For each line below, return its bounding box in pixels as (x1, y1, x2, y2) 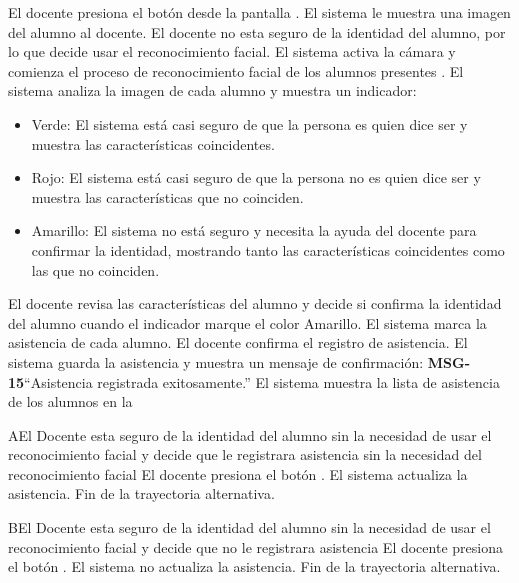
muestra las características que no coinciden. (31, 186, 304, 207)
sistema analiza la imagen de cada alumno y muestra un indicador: (8, 80, 417, 101)
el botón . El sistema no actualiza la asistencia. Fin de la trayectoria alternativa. (8, 556, 501, 577)
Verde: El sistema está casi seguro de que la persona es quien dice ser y (31, 113, 468, 134)
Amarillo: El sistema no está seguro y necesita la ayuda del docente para (31, 220, 477, 241)
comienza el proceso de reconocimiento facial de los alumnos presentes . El (8, 60, 464, 81)
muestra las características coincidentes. (31, 133, 275, 154)
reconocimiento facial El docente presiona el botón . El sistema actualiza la (8, 463, 468, 484)
